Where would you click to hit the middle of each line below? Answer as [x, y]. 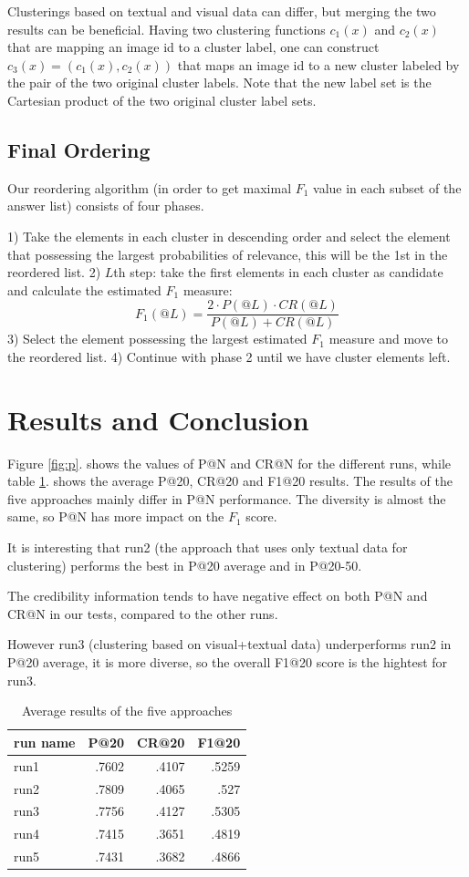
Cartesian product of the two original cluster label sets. [162, 100]
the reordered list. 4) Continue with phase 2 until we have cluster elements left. [229, 356]
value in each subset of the [387, 187]
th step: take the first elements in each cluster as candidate [278, 272]
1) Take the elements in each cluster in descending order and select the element [229, 236]
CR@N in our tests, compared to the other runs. [143, 613]
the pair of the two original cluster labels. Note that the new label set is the [219, 83]
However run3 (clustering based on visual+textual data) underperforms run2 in [229, 644]
